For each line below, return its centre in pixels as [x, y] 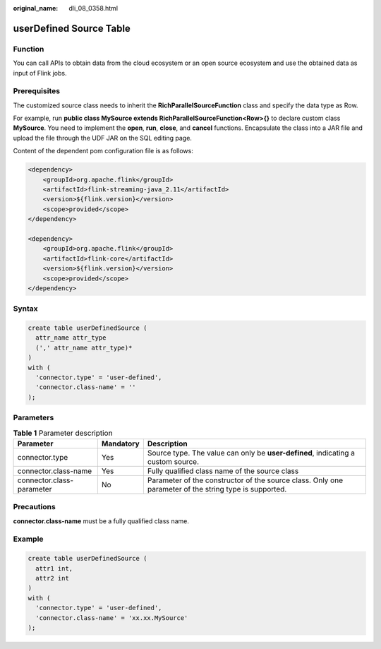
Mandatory [121, 443]
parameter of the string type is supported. [217, 489]
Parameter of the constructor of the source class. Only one [245, 480]
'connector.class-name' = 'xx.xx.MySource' [112, 618]
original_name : [36, 8]
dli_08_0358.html [93, 8]
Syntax [25, 309]
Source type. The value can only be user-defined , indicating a [251, 453]
